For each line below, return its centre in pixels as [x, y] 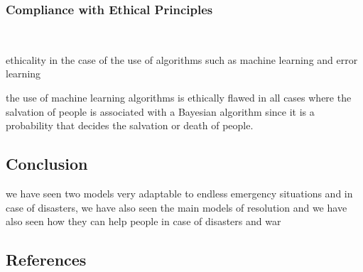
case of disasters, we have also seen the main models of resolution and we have [177, 207]
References [46, 260]
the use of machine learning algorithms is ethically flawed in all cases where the [179, 97]
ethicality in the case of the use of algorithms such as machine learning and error [182, 59]
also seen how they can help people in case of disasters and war [143, 221]
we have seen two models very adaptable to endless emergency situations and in [179, 193]
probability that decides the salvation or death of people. [130, 125]
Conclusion [47, 164]
